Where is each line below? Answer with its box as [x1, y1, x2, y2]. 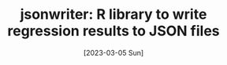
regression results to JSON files [7, 22, 220, 40]
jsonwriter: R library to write [20, 5, 207, 23]
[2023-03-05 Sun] [83, 48, 144, 57]
